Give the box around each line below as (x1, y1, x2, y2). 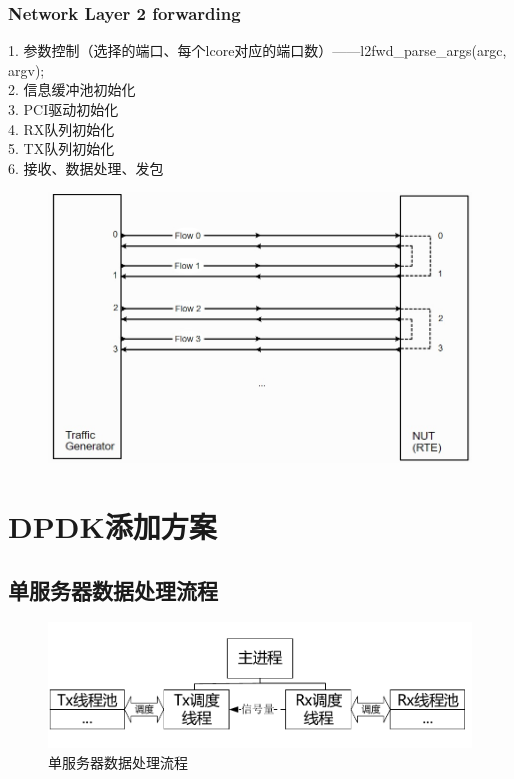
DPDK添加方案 (8, 505, 217, 546)
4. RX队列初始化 (8, 118, 115, 139)
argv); (8, 59, 45, 80)
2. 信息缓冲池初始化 (8, 79, 136, 100)
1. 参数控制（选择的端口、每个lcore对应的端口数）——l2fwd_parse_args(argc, (8, 40, 507, 61)
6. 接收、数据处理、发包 (8, 157, 164, 178)
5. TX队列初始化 (8, 138, 115, 159)
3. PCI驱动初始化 (8, 99, 119, 119)
